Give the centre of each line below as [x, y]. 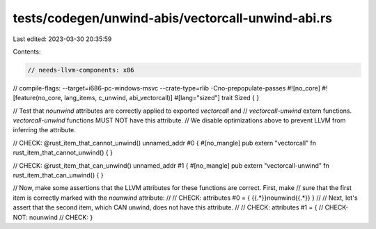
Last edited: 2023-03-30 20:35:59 [62, 39]
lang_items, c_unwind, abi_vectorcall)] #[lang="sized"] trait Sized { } [162, 98]
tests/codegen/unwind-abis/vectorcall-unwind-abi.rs [173, 18]
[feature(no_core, [38, 98]
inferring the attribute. [44, 130]
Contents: [27, 52]
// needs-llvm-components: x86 [81, 70]
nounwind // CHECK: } [61, 217]
